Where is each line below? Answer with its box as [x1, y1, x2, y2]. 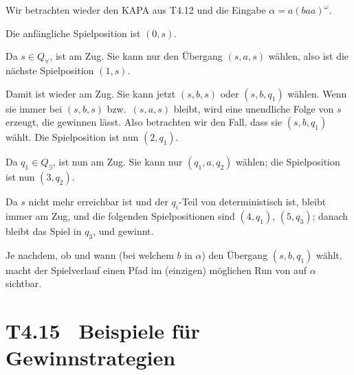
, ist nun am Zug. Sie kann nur [52, 155, 183, 169]
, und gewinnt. [93, 223, 154, 238]
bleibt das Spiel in [5, 223, 82, 238]
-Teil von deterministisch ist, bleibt [178, 194, 327, 209]
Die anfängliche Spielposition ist [5, 25, 141, 40]
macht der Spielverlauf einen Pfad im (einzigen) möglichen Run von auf [5, 262, 307, 277]
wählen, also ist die [268, 49, 349, 63]
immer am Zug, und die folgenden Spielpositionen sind [5, 208, 235, 223]
